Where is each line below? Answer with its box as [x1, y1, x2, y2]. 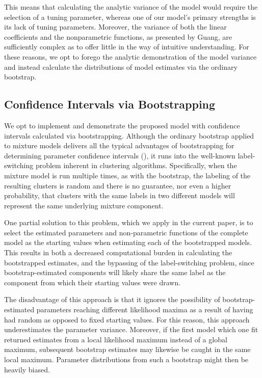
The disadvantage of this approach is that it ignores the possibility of [4, 294, 220, 305]
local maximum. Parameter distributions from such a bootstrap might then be [4, 354, 249, 365]
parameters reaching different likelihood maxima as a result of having [36, 304, 253, 315]
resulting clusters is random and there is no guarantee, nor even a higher [4, 180, 231, 191]
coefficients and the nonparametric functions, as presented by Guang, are [4, 31, 232, 42]
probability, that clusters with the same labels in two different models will [4, 190, 235, 201]
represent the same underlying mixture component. [4, 200, 164, 210]
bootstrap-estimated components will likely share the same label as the [4, 267, 226, 278]
